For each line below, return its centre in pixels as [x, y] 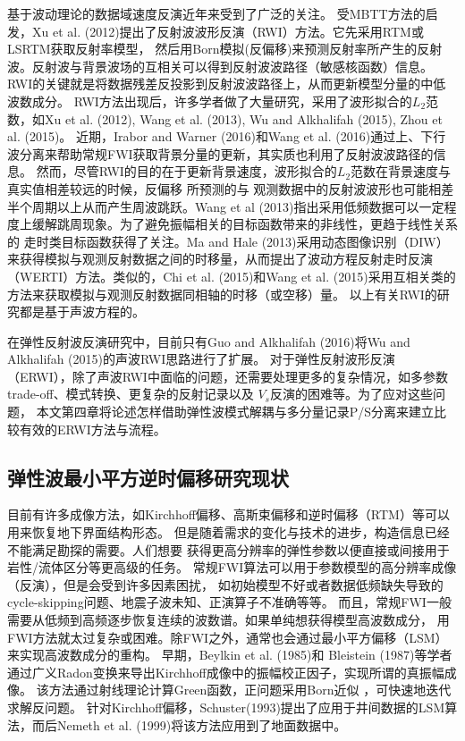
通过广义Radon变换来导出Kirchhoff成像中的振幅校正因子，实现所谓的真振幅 [226, 672]
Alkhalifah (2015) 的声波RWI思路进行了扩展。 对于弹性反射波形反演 [201, 359]
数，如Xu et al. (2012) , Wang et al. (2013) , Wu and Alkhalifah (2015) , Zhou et [225, 118]
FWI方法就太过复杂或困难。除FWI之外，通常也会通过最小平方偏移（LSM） [228, 637]
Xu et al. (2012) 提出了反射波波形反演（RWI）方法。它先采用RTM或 [228, 31]
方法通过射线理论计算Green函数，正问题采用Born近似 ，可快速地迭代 [250, 690]
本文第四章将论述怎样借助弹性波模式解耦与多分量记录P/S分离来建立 [235, 412]
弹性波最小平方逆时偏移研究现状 [148, 477]
